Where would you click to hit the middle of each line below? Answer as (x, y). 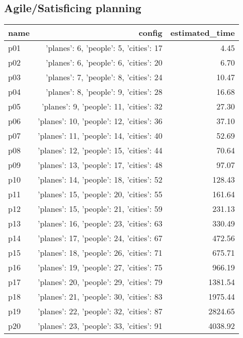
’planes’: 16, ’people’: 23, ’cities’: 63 (100, 223)
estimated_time (202, 33)
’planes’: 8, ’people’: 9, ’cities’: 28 (104, 92)
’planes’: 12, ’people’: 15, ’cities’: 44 (100, 150)
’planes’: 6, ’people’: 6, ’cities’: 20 (104, 63)
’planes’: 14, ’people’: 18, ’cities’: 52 (100, 180)
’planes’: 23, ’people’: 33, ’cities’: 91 (100, 326)
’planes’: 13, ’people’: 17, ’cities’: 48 (100, 165)
